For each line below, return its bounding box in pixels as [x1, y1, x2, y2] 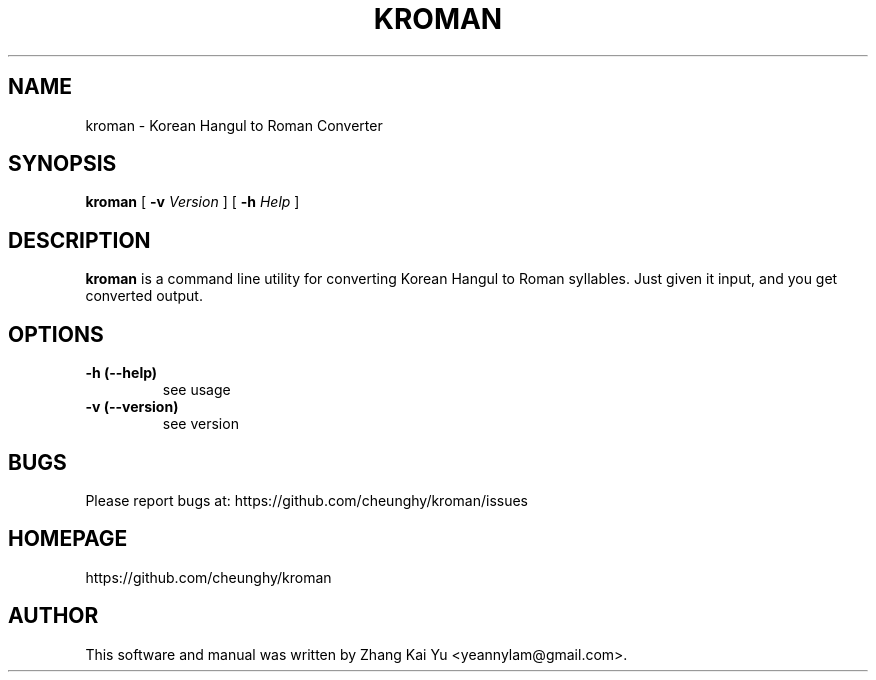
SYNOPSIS [8, 151, 117, 177]
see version [162, 415, 239, 433]
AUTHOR [8, 603, 99, 629]
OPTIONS [8, 321, 104, 347]
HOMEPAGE [8, 526, 128, 552]
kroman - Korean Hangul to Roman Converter [85, 116, 383, 134]
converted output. [85, 287, 203, 305]
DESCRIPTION [8, 227, 151, 253]
